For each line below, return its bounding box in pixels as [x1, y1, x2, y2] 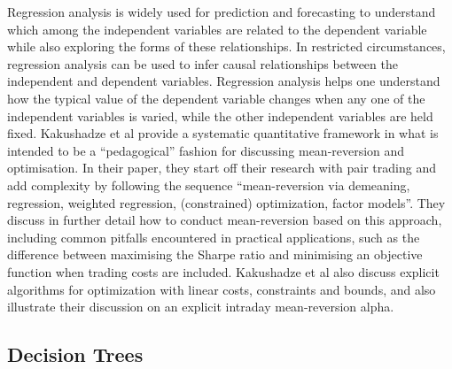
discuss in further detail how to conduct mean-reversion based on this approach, [7, 211, 442, 229]
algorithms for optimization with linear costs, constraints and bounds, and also [7, 280, 436, 298]
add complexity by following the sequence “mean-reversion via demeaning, [7, 175, 410, 194]
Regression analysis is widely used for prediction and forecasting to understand [7, 3, 436, 20]
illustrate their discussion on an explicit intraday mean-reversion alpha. [7, 297, 394, 316]
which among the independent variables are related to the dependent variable [7, 19, 427, 38]
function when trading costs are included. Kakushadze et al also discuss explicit [7, 262, 440, 281]
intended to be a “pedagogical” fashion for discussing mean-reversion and [7, 141, 405, 159]
